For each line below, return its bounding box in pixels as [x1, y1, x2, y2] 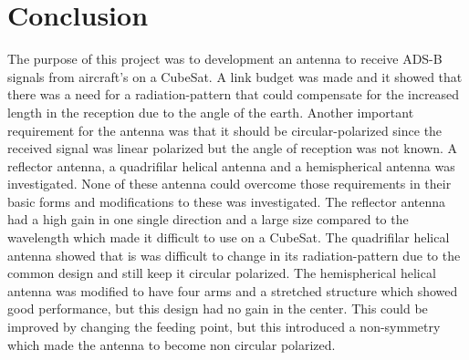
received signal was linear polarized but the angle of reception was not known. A [7, 139, 458, 158]
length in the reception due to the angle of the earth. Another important [7, 102, 414, 121]
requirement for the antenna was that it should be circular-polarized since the [7, 120, 443, 139]
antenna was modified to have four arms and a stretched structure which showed [7, 281, 458, 300]
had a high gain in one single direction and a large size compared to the [7, 210, 409, 229]
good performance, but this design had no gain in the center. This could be [7, 299, 428, 318]
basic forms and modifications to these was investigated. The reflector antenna [7, 191, 446, 211]
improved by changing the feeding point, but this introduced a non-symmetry [7, 317, 441, 336]
